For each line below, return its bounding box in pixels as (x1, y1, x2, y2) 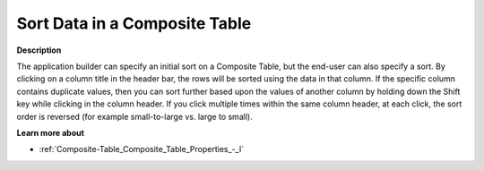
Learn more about (16, 127, 85, 138)
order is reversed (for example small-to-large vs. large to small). (16, 111, 253, 122)
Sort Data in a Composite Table (16, 13, 252, 33)
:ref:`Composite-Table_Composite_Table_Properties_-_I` (39, 144, 245, 155)
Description (16, 45, 62, 55)
